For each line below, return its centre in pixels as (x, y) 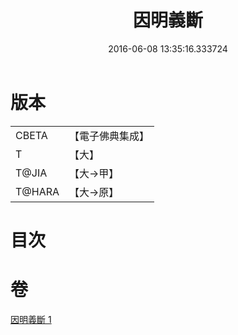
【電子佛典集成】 (109, 136)
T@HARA (37, 191)
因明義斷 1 (31, 319)
